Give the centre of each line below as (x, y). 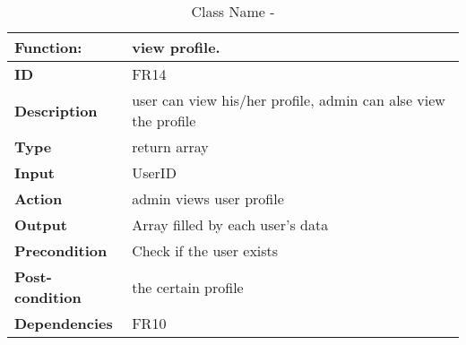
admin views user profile (208, 198)
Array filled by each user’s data (230, 224)
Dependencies (64, 323)
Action (39, 198)
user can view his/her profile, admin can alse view (289, 100)
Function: (48, 47)
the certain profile (188, 287)
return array (170, 147)
